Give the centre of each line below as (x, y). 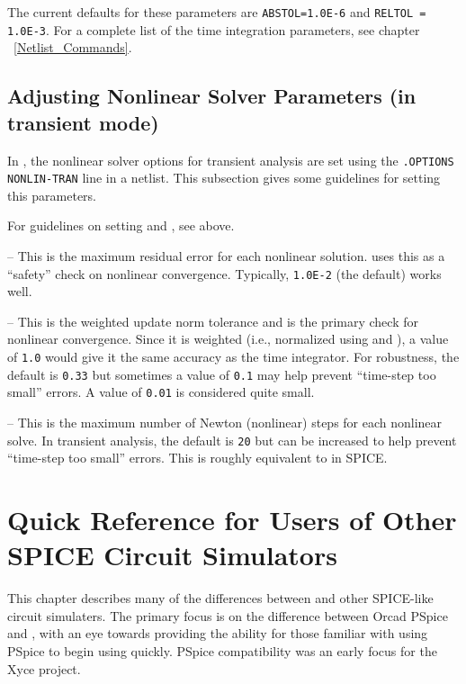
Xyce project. (44, 668)
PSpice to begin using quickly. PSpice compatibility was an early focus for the (222, 650)
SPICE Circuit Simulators (172, 555)
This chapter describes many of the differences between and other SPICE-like (220, 598)
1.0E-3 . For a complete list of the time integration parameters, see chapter (214, 29)
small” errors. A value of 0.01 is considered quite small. (161, 392)
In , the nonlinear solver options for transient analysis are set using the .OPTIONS (231, 160)
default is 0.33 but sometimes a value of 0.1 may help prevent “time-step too (222, 374)
